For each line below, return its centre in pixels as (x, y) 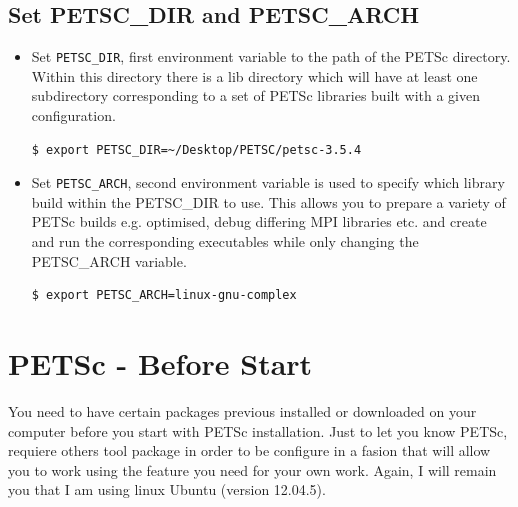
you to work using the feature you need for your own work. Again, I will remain (252, 469)
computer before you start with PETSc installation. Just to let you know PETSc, (258, 430)
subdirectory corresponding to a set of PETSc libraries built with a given (255, 95)
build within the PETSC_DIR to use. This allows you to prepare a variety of (268, 201)
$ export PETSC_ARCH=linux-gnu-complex (164, 295)
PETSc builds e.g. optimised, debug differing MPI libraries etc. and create (259, 221)
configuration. (73, 115)
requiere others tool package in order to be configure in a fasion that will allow (249, 450)
